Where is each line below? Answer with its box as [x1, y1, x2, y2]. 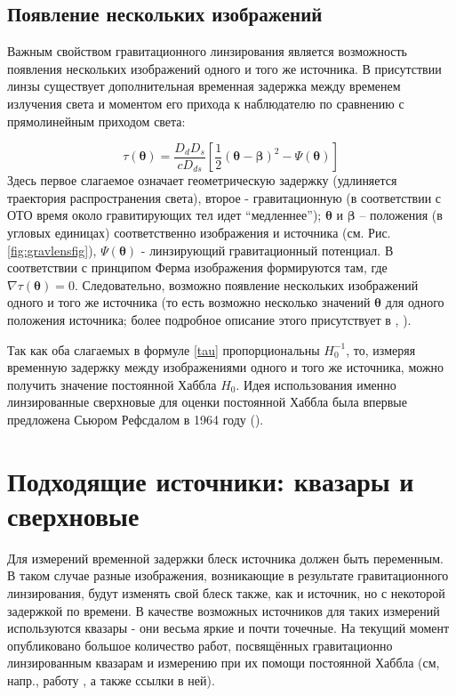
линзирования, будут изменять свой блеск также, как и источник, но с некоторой [7, 584, 445, 603]
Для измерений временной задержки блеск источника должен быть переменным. [7, 548, 444, 567]
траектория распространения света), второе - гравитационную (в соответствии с [7, 188, 442, 206]
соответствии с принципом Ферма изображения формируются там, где [7, 258, 388, 277]
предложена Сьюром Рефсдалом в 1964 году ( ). [7, 409, 264, 428]
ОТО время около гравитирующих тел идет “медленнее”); [7, 206, 322, 224]
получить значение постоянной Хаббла [7, 375, 217, 393]
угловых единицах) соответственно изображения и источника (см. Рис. [7, 223, 391, 241]
